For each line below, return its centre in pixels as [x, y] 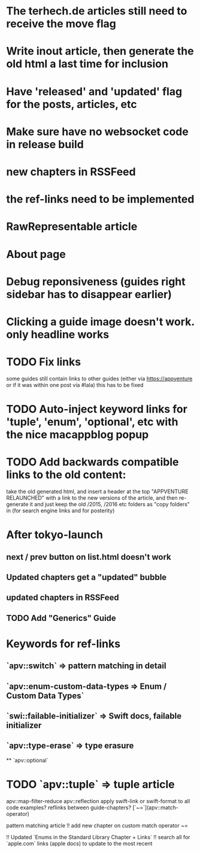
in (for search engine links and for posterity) [60, 510]
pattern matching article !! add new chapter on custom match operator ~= [97, 825]
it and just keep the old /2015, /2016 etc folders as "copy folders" [110, 504]
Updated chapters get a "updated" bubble [87, 577]
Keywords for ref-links [63, 644]
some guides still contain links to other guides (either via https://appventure [99, 379]
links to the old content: [66, 475]
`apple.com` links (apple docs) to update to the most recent [79, 843]
